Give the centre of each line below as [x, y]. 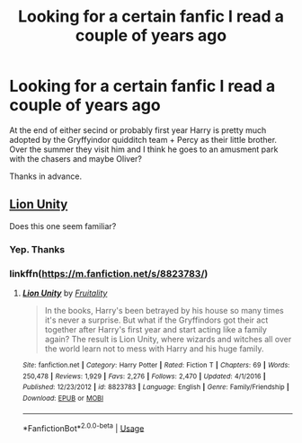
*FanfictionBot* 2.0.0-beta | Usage [83, 427]
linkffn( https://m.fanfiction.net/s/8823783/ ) [109, 273]
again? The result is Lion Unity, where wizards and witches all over [168, 339]
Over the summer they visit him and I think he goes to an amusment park [144, 149]
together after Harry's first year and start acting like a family [156, 329]
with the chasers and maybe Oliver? [75, 158]
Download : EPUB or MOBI [63, 398]
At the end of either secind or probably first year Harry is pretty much [138, 130]
